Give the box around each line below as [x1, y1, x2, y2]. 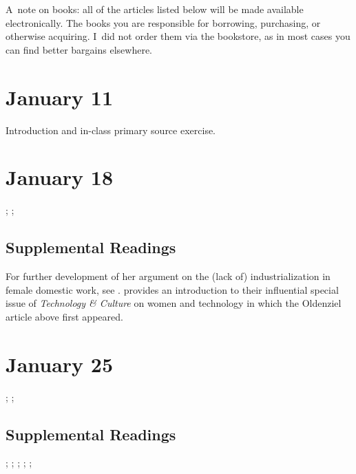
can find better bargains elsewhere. [6, 42, 152, 56]
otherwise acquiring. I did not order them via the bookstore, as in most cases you [6, 29, 350, 43]
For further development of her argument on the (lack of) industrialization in [6, 269, 331, 283]
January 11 [6, 83, 114, 111]
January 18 [6, 163, 114, 191]
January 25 [6, 349, 114, 378]
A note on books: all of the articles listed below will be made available [6, 2, 304, 16]
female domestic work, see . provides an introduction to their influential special [6, 282, 339, 297]
